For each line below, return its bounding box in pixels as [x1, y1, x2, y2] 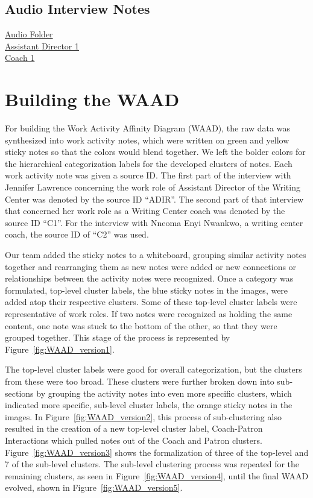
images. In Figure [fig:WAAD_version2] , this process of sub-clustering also [5, 410, 282, 423]
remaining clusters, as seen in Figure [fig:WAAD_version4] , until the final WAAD [5, 469, 309, 482]
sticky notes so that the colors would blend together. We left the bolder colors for [5, 145, 306, 158]
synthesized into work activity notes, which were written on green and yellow [5, 133, 289, 146]
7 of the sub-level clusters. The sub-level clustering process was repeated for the [5, 458, 300, 470]
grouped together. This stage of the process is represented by [5, 331, 230, 344]
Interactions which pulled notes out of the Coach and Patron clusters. [5, 433, 262, 446]
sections [5, 386, 34, 399]
